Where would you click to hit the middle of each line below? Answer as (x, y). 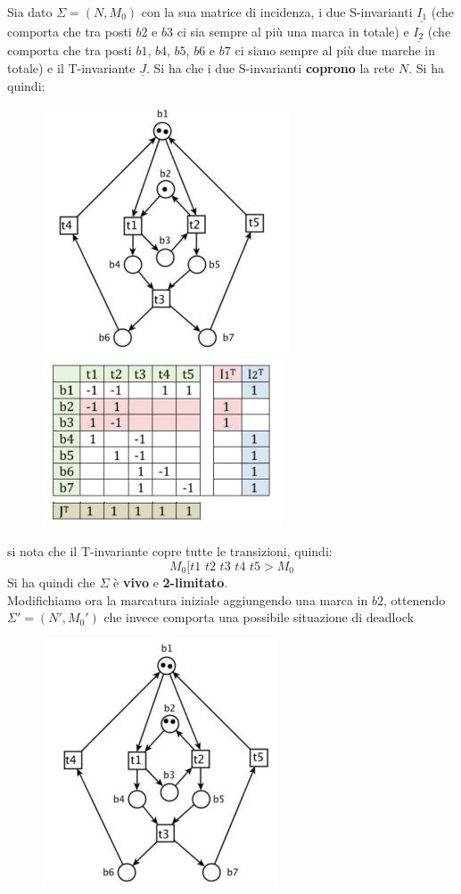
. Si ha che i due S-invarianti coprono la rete (270, 67)
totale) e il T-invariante (71, 67)
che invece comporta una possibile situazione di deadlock (259, 617)
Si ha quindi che (51, 582)
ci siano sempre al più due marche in (335, 50)
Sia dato (30, 12)
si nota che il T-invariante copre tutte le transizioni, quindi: (170, 551)
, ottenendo (414, 599)
